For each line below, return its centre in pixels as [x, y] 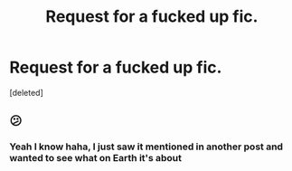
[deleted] [26, 92]
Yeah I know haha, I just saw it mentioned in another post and [146, 147]
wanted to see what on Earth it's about [96, 158]
